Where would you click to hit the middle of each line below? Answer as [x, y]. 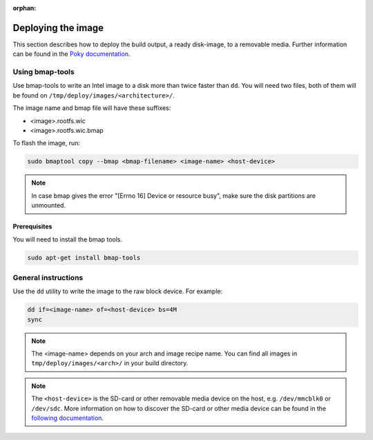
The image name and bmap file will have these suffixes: [92, 108]
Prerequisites [32, 227]
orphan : [25, 8]
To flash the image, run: [47, 143]
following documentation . [67, 418]
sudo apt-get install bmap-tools [84, 257]
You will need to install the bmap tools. [67, 239]
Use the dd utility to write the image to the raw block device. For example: [118, 291]
